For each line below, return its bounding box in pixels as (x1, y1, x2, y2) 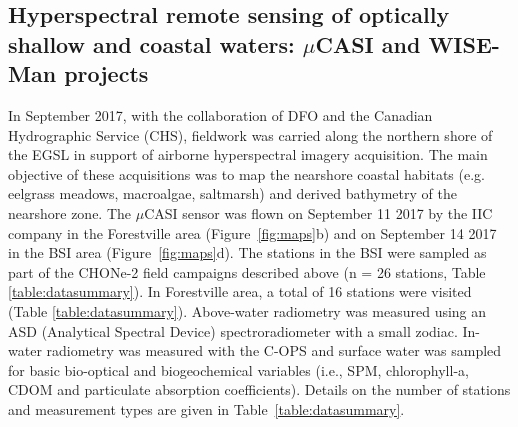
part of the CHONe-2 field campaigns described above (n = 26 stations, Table (8, 261, 486, 282)
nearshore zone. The (8, 202, 132, 223)
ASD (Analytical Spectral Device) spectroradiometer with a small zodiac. (8, 320, 458, 341)
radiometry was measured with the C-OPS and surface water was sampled (46, 340, 502, 361)
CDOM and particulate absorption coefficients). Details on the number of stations (8, 379, 511, 400)
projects (64, 58, 149, 89)
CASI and (315, 28, 421, 59)
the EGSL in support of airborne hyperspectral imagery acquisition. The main (8, 144, 488, 165)
